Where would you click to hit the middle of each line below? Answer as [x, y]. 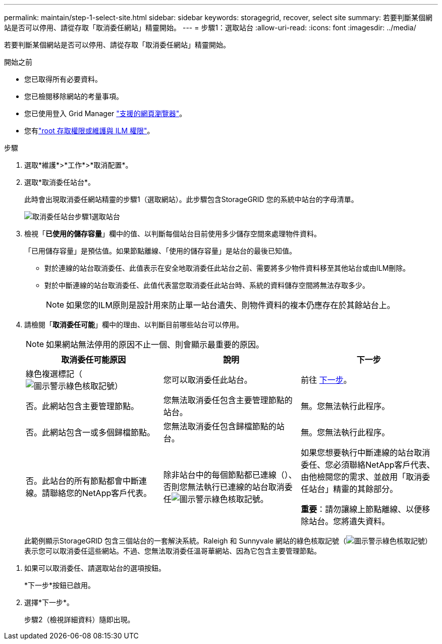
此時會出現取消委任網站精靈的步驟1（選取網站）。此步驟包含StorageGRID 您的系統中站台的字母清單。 [191, 199]
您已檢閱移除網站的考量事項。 [74, 96]
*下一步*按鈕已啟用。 [60, 585]
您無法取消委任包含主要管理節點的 [228, 400]
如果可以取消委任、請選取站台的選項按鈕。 [95, 568]
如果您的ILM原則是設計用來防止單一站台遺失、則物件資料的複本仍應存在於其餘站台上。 [231, 305]
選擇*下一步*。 [49, 602]
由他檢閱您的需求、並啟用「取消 [362, 477]
